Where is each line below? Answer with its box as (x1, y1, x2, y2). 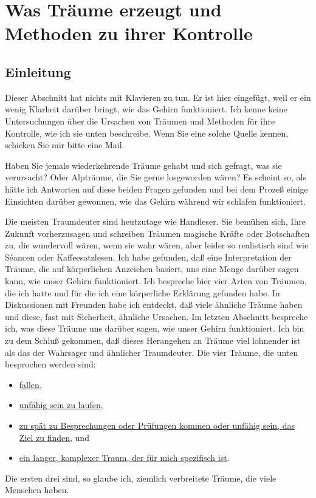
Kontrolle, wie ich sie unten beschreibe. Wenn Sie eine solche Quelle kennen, (5, 126, 289, 139)
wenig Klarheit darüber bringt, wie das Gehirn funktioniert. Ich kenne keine (5, 103, 287, 115)
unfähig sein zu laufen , (19, 398, 103, 411)
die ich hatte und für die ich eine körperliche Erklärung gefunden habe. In (5, 286, 280, 299)
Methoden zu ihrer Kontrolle (5, 21, 253, 46)
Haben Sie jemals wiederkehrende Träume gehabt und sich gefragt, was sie (5, 159, 282, 171)
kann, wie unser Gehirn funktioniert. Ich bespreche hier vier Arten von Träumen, (5, 275, 307, 287)
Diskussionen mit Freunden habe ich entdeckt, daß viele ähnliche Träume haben (5, 298, 303, 311)
